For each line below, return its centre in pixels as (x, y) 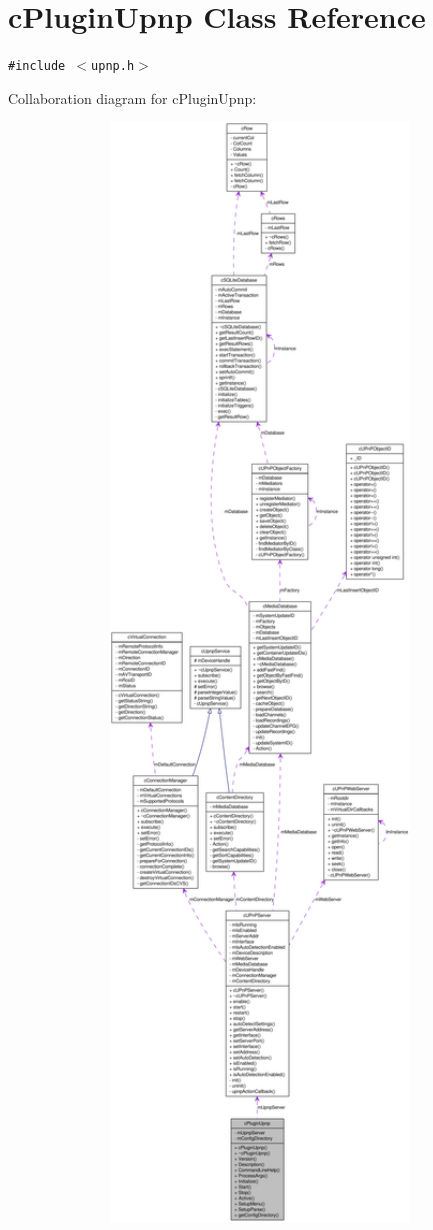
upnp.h (113, 66)
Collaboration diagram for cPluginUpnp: (132, 97)
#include (37, 66)
